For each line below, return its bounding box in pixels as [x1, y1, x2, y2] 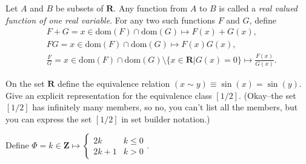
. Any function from [113, 2, 188, 14]
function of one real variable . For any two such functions [5, 13, 215, 26]
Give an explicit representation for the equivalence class [5, 89, 212, 101]
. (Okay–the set [239, 89, 296, 101]
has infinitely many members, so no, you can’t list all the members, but [32, 101, 298, 113]
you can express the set [5, 112, 92, 125]
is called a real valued [219, 2, 298, 14]
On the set [5, 77, 45, 89]
